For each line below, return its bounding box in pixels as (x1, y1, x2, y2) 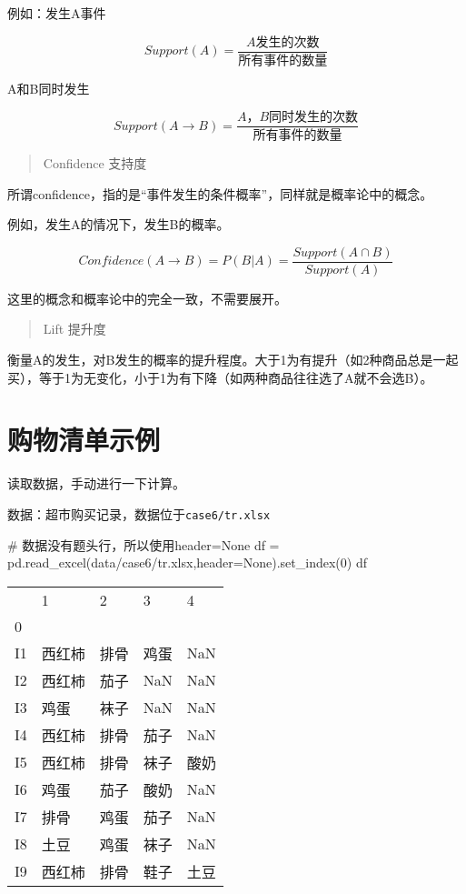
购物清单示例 (7, 421, 161, 458)
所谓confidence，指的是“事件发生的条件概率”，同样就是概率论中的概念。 (7, 184, 433, 203)
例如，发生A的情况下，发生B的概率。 (7, 215, 230, 234)
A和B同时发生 (7, 78, 90, 97)
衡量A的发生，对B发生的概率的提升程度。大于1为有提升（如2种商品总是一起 (7, 350, 459, 369)
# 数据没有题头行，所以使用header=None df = (7, 535, 280, 554)
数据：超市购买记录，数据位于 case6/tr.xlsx (7, 504, 271, 523)
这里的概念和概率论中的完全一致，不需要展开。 (7, 288, 287, 307)
